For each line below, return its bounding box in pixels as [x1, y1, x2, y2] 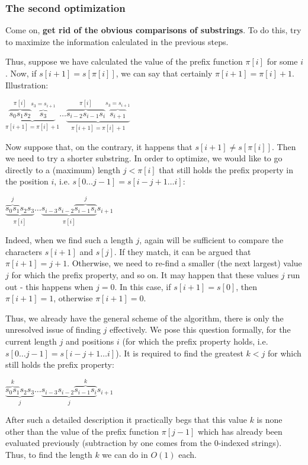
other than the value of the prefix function [5, 425, 159, 437]
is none [256, 413, 283, 426]
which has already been [197, 425, 283, 437]
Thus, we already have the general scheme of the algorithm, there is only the [5, 311, 284, 324]
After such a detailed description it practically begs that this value [5, 413, 247, 426]
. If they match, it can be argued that [114, 245, 251, 257]
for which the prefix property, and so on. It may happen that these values [11, 269, 279, 281]
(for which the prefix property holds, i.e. [122, 335, 268, 347]
